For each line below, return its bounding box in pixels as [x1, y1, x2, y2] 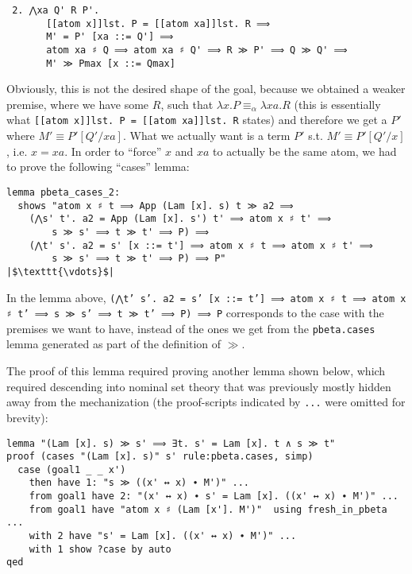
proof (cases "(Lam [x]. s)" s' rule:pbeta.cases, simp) [6, 451, 314, 463]
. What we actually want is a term [122, 127, 291, 144]
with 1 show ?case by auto [29, 543, 171, 555]
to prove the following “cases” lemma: [6, 158, 190, 175]
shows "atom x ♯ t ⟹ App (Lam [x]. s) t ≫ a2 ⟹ [17, 200, 294, 211]
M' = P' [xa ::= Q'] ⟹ [46, 31, 174, 43]
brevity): [6, 409, 48, 425]
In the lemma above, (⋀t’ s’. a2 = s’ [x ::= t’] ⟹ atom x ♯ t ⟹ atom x [6, 289, 406, 305]
